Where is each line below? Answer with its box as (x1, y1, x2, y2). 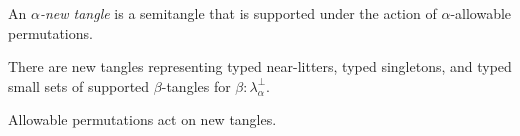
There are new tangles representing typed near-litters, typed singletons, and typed (8, 56, 512, 77)
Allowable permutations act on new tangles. (8, 109, 277, 130)
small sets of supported (8, 75, 150, 96)
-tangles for (161, 75, 231, 96)
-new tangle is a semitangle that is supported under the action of (39, 3, 437, 23)
